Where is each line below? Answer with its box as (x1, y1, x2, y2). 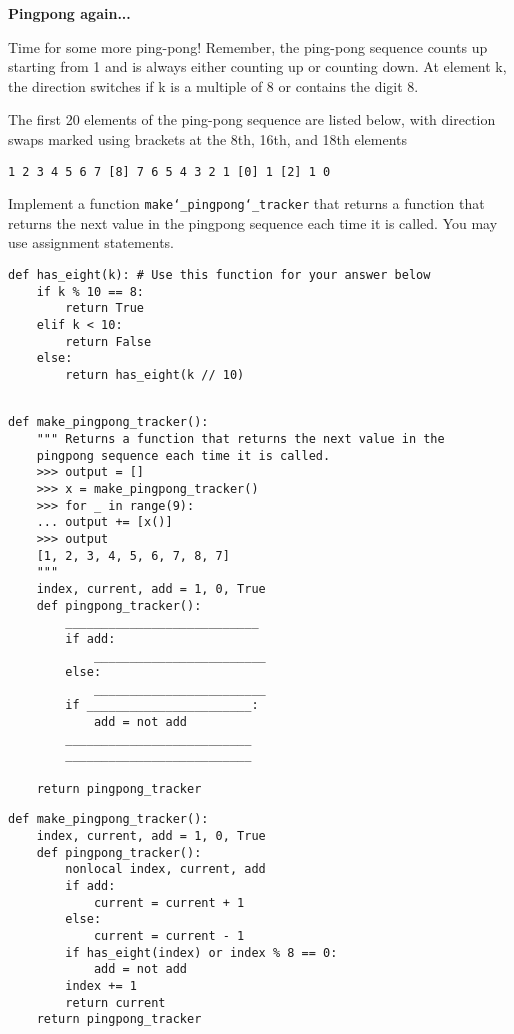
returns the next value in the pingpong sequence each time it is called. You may (8, 212, 498, 233)
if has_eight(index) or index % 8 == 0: (65, 945, 338, 960)
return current (65, 995, 166, 1010)
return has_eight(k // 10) (65, 368, 245, 382)
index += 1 (65, 978, 137, 993)
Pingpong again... (8, 3, 131, 23)
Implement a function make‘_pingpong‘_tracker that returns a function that (8, 193, 485, 214)
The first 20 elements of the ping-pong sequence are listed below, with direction (8, 109, 496, 130)
